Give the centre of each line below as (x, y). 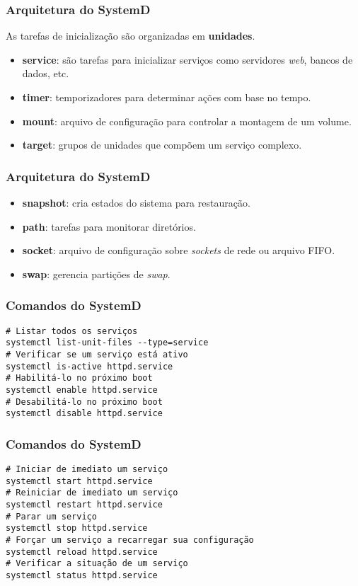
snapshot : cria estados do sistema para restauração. (136, 202)
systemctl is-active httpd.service (89, 366)
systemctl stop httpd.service (77, 528)
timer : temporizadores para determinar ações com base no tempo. (167, 97)
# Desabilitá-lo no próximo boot (84, 402)
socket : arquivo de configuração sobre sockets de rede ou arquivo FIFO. (179, 250)
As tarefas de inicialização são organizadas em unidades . (131, 36)
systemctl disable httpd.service (84, 414)
